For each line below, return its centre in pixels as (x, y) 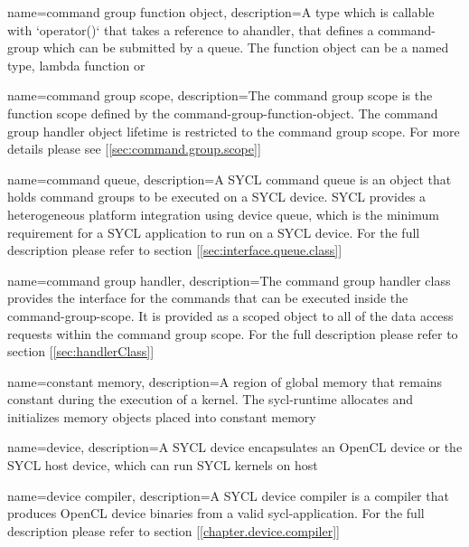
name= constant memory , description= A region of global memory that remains (225, 381)
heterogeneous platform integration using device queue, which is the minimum (223, 214)
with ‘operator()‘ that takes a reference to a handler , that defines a (191, 29)
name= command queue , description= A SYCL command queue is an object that (230, 179)
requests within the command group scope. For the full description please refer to (233, 333)
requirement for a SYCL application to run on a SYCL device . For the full (214, 232)
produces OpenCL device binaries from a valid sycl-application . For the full (216, 513)
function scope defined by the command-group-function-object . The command (223, 113)
